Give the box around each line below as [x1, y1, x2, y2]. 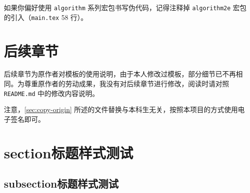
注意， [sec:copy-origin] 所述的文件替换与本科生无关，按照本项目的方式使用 [4, 104, 238, 115]
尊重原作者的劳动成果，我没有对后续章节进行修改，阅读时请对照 [24, 78, 229, 89]
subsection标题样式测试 [4, 176, 119, 191]
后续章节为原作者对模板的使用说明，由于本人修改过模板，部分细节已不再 [4, 69, 236, 79]
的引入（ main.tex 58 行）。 [4, 12, 88, 22]
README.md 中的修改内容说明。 [4, 88, 99, 98]
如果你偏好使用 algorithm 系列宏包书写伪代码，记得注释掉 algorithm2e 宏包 [4, 2, 247, 12]
